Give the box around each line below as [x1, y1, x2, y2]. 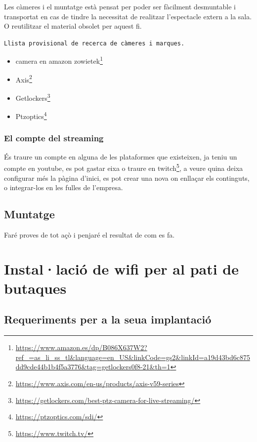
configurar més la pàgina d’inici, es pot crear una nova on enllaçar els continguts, [4, 172, 250, 183]
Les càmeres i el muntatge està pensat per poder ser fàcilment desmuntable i [4, 1, 236, 11]
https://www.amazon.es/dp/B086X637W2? [15, 342, 147, 353]
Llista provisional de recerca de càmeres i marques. [4, 40, 185, 47]
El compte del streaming [4, 132, 104, 144]
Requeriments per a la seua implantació [4, 312, 212, 327]
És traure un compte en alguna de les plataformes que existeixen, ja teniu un [4, 151, 237, 161]
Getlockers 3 [15, 91, 50, 103]
